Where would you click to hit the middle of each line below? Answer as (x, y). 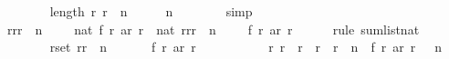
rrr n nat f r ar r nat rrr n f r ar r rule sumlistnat (213, 29)
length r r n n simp (151, 11)
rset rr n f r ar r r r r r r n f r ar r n (245, 47)
